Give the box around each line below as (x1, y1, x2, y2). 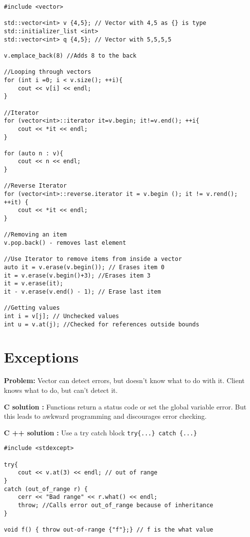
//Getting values (4, 304, 60, 312)
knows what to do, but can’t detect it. (4, 385, 118, 395)
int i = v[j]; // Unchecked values (4, 312, 119, 320)
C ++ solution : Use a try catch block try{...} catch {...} (4, 427, 197, 437)
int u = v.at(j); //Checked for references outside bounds (4, 321, 199, 328)
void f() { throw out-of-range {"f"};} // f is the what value (4, 526, 213, 533)
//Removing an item (4, 231, 67, 238)
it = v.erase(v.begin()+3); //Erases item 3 (4, 272, 151, 279)
